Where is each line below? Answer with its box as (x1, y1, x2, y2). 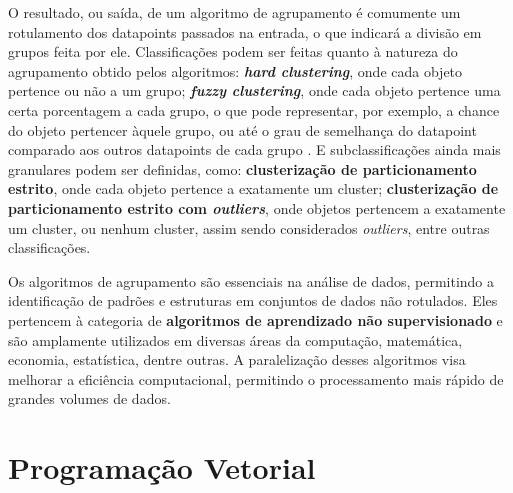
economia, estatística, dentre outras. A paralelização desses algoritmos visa (8, 349, 466, 370)
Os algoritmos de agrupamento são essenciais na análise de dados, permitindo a (8, 270, 495, 291)
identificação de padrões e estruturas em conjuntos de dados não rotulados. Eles (8, 290, 498, 311)
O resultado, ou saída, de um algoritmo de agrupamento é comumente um (8, 2, 461, 22)
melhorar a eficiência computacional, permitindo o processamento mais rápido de (8, 368, 504, 389)
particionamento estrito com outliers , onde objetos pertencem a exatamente (8, 197, 506, 218)
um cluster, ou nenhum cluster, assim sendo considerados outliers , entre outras (8, 217, 490, 238)
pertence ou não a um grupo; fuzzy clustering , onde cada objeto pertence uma (8, 80, 501, 101)
